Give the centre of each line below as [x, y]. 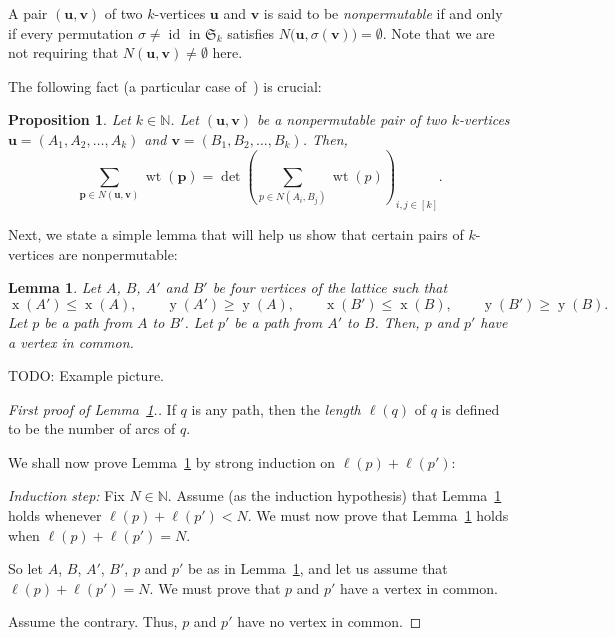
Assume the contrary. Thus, [93, 621]
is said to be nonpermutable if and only [383, 13]
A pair [28, 13]
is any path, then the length [276, 408]
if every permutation [71, 32]
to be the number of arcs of [92, 428]
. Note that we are [438, 32]
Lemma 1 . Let [54, 287]
